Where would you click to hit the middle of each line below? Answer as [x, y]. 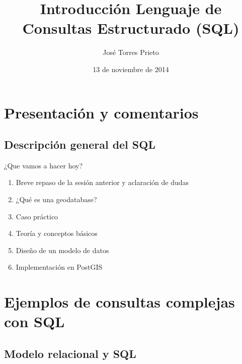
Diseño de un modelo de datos [62, 250]
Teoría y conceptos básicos [57, 233]
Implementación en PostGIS [59, 267]
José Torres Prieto [131, 52]
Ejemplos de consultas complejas [119, 302]
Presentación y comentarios [101, 112]
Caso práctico [37, 216]
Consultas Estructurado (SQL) [131, 28]
